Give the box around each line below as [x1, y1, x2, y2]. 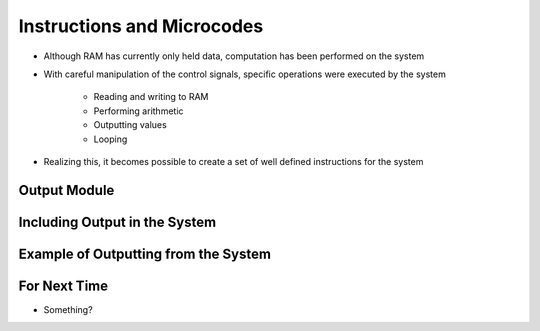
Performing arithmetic [93, 105, 184, 117]
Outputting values [93, 119, 167, 131]
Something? [43, 303, 94, 315]
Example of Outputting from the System [18, 245, 272, 262]
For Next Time [18, 277, 109, 294]
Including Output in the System [18, 213, 217, 230]
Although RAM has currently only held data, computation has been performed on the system [43, 50, 425, 62]
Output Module [18, 181, 115, 199]
